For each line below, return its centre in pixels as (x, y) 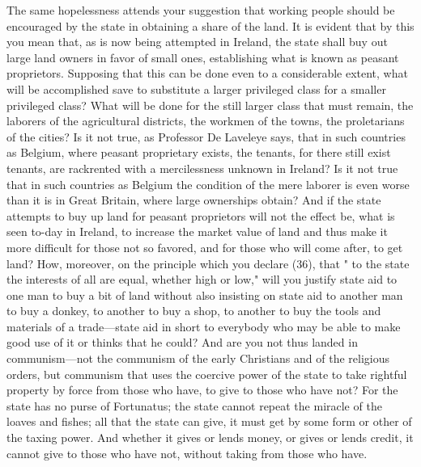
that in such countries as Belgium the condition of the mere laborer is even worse (208, 184)
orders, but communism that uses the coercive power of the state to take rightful (207, 374)
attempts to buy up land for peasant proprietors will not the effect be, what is (201, 215)
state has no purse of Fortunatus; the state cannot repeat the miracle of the (194, 405)
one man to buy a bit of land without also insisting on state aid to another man (205, 295)
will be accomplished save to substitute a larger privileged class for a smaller (196, 88)
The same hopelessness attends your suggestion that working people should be (201, 10)
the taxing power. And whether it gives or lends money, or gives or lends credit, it (210, 438)
